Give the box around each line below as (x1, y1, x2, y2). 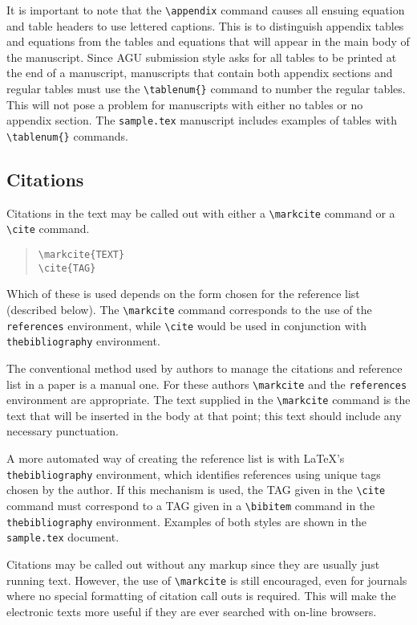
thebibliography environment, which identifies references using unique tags (6, 465, 381, 482)
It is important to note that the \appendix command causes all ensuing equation (6, 2, 405, 18)
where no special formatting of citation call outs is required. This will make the (6, 587, 396, 604)
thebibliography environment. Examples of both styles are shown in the (6, 513, 367, 529)
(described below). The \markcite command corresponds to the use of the (6, 301, 372, 318)
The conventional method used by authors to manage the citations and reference (6, 359, 403, 376)
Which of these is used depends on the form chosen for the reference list (6, 285, 360, 302)
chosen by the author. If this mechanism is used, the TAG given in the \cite (6, 481, 386, 498)
